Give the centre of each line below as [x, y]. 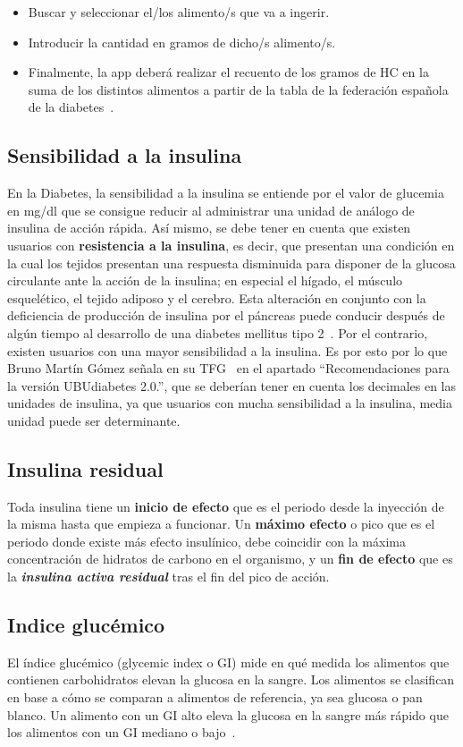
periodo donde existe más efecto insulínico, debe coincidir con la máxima [206, 541]
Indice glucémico [86, 625]
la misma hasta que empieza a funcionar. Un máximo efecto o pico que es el [221, 524]
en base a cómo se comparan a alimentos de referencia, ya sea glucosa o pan [215, 697]
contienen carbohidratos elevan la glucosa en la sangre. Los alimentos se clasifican [231, 679]
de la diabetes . [71, 107]
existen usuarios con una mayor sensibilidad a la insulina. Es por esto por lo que [227, 350]
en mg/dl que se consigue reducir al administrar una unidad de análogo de [211, 210]
